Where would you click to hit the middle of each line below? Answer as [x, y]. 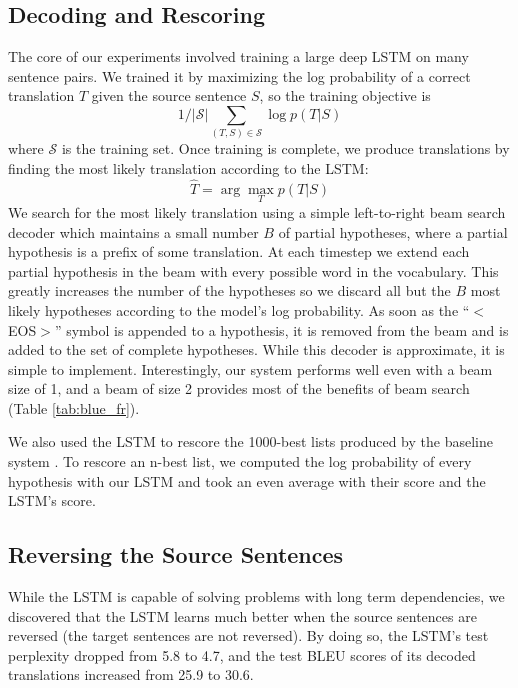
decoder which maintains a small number [133, 231]
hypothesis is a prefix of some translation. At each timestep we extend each [239, 251]
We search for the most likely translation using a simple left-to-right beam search [257, 211]
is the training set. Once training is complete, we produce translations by [285, 148]
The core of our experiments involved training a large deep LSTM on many [238, 56]
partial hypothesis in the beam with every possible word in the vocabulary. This [253, 270]
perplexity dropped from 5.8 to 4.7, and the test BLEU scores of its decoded [242, 654]
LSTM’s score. [52, 500]
